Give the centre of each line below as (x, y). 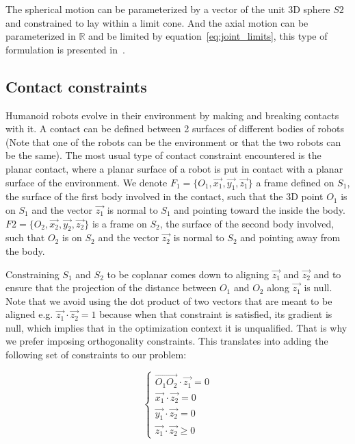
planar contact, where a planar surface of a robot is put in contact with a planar (174, 168)
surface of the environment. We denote (87, 182)
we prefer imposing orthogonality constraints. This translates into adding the (167, 341)
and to (327, 274)
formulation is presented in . (65, 49)
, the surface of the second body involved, (247, 223)
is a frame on (119, 223)
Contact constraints (76, 86)
